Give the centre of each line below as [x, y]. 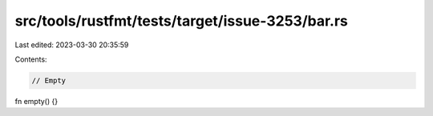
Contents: [31, 59]
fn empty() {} [36, 101]
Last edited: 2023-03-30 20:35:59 [72, 45]
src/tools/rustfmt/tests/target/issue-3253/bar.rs [182, 21]
